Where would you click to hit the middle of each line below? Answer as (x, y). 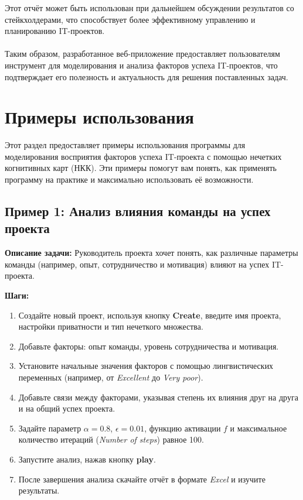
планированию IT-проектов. (55, 31)
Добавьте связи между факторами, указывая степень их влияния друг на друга (158, 397)
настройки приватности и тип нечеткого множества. (111, 326)
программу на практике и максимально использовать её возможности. (129, 179)
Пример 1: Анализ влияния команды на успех (138, 211)
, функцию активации (183, 428)
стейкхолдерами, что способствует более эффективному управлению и (130, 19)
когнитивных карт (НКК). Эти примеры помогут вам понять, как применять (141, 168)
